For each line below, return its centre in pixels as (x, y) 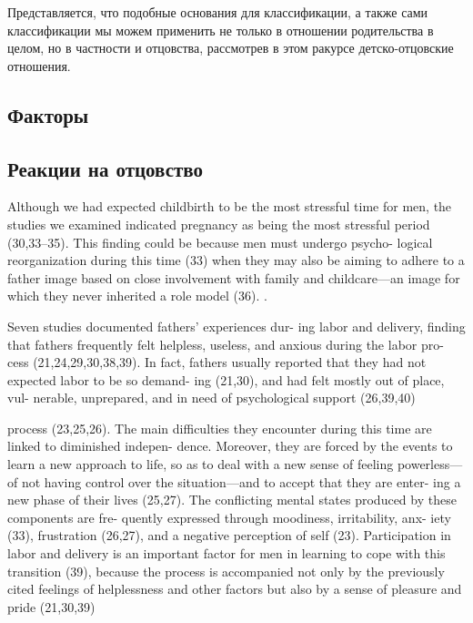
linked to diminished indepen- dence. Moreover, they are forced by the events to (230, 446)
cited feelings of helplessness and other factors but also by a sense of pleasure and (235, 589)
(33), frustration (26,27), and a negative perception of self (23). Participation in (229, 535)
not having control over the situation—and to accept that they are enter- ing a (241, 481)
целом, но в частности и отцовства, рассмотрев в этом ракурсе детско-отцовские (231, 48)
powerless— (430, 464)
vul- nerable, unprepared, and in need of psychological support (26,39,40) (211, 398)
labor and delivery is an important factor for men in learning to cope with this (226, 553)
